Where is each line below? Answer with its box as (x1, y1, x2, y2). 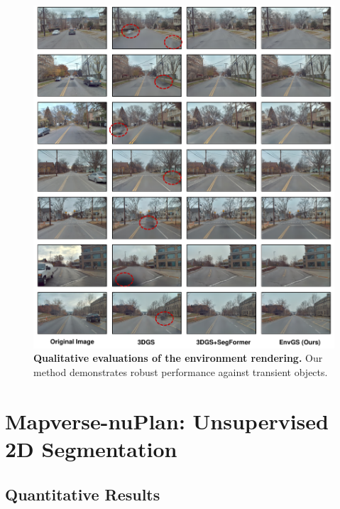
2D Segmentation (5, 434, 177, 464)
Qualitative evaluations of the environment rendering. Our (33, 350, 323, 365)
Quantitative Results (5, 483, 160, 505)
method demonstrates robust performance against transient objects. (33, 365, 328, 380)
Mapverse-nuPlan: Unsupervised (5, 406, 329, 435)
